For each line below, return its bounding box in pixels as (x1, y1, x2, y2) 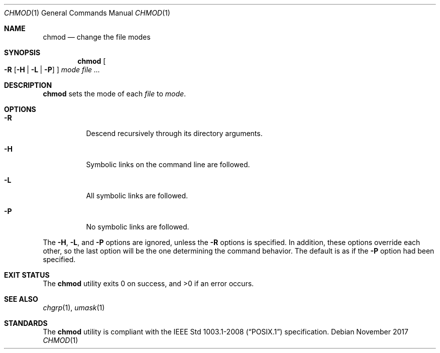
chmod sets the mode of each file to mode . (43, 89, 186, 98)
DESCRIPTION (4, 81, 52, 89)
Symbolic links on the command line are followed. (86, 160, 250, 169)
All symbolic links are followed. (86, 191, 188, 200)
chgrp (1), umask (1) (43, 303, 105, 312)
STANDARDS (4, 319, 48, 327)
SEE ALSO (4, 295, 38, 303)
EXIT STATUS (4, 271, 50, 279)
